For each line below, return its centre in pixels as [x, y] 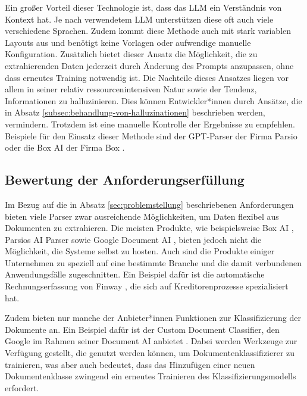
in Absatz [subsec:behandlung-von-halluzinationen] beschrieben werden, [135, 112]
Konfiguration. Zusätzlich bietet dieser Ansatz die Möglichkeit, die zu [131, 54]
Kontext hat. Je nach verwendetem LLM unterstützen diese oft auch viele [139, 19]
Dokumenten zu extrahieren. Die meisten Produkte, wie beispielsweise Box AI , [149, 228]
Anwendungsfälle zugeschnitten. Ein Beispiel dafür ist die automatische [135, 274]
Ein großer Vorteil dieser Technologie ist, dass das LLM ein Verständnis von [143, 7]
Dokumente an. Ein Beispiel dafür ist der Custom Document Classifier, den [142, 329]
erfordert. [22, 387]
